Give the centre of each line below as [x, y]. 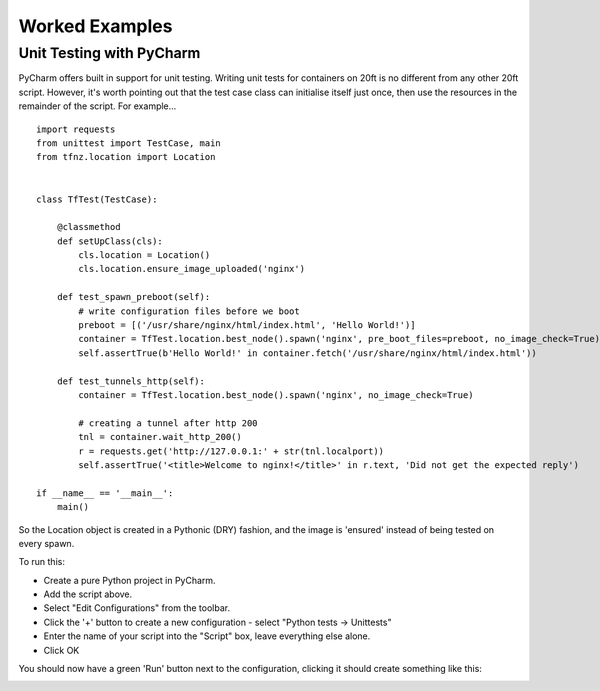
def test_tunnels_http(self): [130, 381]
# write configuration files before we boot [189, 311]
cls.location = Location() [144, 255]
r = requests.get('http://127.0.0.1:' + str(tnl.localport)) [231, 451]
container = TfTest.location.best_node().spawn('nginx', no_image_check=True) [276, 394]
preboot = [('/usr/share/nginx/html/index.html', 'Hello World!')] [247, 325]
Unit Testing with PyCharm [109, 53]
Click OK [61, 650]
